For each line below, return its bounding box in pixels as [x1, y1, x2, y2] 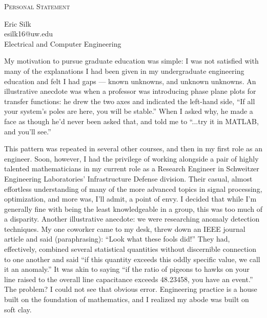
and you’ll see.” [4, 126, 51, 136]
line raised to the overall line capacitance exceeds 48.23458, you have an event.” [4, 273, 253, 284]
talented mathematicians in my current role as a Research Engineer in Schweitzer [4, 163, 259, 174]
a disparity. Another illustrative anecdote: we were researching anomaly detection [4, 213, 260, 224]
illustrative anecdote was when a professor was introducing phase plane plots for [4, 86, 256, 96]
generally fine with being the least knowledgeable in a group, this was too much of [4, 203, 262, 214]
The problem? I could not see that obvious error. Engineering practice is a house [4, 284, 257, 294]
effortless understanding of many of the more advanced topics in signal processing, [4, 183, 262, 194]
